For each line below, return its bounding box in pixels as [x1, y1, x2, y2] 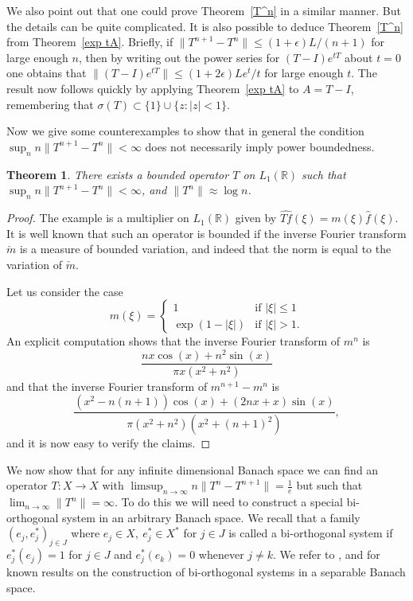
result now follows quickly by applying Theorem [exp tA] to [6, 80, 299, 96]
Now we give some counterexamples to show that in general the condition [6, 123, 364, 139]
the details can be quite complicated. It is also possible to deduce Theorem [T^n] [6, 18, 403, 34]
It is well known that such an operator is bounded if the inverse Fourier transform [6, 224, 407, 241]
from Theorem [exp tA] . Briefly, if [6, 33, 173, 50]
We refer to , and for [279, 546, 380, 563]
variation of [6, 256, 63, 272]
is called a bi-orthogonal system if [228, 525, 393, 541]
